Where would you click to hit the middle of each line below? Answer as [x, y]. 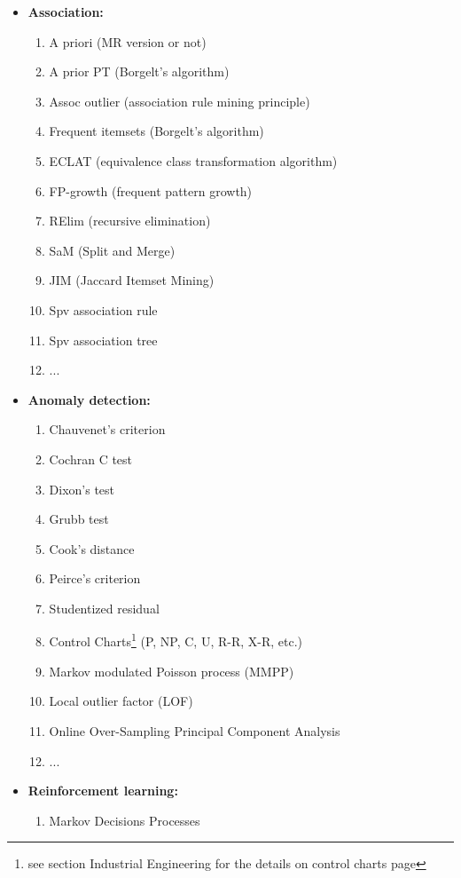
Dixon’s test [82, 489]
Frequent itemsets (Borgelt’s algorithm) [156, 131]
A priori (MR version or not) [128, 41]
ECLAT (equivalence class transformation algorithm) [193, 160]
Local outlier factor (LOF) [121, 701]
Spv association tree [103, 340]
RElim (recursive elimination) [130, 221]
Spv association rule [103, 309]
